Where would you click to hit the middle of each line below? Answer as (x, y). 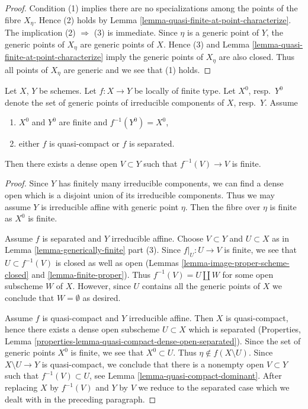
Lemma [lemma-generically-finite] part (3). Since (93, 250)
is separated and (72, 238)
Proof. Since (27, 183)
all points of (26, 69)
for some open (248, 274)
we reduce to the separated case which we (214, 387)
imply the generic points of (155, 57)
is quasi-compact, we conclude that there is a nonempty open (153, 364)
